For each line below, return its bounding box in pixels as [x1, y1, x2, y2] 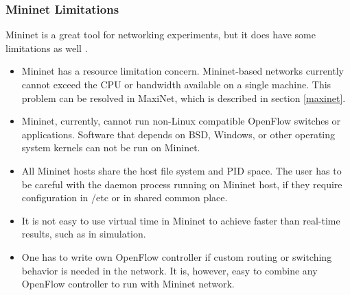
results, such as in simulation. [21, 227, 146, 241]
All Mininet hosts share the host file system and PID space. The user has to [21, 163, 342, 177]
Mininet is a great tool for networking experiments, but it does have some [5, 27, 316, 42]
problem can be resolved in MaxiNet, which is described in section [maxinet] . [21, 90, 346, 105]
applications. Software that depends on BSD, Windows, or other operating [21, 127, 336, 141]
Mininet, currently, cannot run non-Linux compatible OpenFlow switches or [21, 114, 341, 128]
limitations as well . [5, 40, 88, 55]
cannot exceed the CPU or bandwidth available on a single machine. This [21, 77, 331, 91]
